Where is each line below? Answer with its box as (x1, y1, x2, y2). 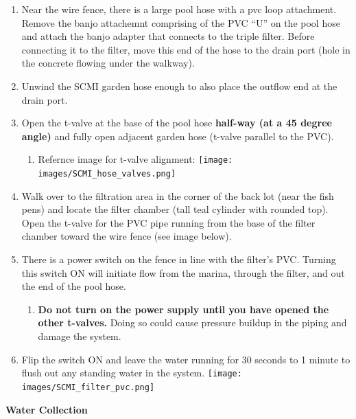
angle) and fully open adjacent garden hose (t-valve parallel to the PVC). (21, 128, 334, 143)
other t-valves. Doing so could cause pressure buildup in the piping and (38, 315, 347, 330)
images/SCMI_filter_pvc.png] (21, 382, 155, 392)
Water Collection (5, 402, 88, 416)
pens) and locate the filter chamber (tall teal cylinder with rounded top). (21, 202, 329, 216)
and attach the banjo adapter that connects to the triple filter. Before (21, 29, 315, 43)
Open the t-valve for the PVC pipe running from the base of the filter (21, 215, 316, 229)
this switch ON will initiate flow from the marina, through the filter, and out (21, 265, 345, 280)
